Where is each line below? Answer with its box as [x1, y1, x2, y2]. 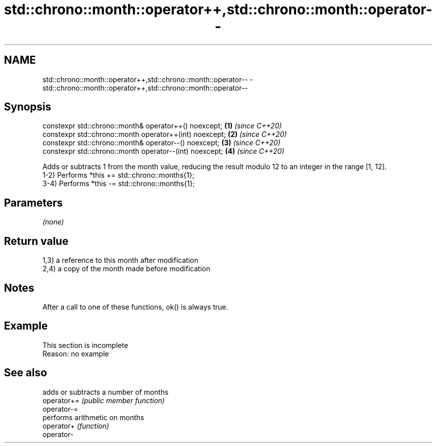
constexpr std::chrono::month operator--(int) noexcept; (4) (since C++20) [42, 147, 285, 156]
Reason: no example [42, 349, 109, 358]
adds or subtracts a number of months [42, 387, 169, 396]
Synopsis [4, 101, 51, 113]
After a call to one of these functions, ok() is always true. [42, 302, 228, 311]
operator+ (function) [42, 421, 109, 430]
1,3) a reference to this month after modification [42, 256, 199, 265]
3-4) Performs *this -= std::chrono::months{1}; [42, 179, 195, 188]
